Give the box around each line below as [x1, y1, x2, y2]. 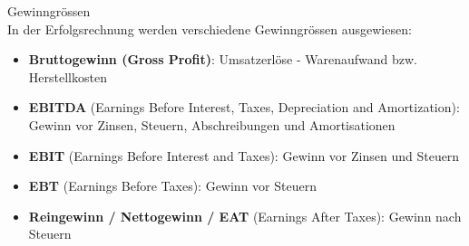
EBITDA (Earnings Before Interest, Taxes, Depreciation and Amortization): [28, 98, 460, 117]
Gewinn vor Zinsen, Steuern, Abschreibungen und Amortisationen [28, 115, 396, 134]
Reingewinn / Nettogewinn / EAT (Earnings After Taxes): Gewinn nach [28, 206, 462, 225]
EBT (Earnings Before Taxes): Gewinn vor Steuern [28, 176, 317, 195]
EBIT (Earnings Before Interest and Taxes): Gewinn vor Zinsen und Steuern [28, 146, 460, 165]
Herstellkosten [28, 67, 107, 86]
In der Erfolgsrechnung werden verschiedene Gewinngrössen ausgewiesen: [7, 19, 412, 38]
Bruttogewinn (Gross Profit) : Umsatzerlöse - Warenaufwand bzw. [28, 50, 417, 69]
